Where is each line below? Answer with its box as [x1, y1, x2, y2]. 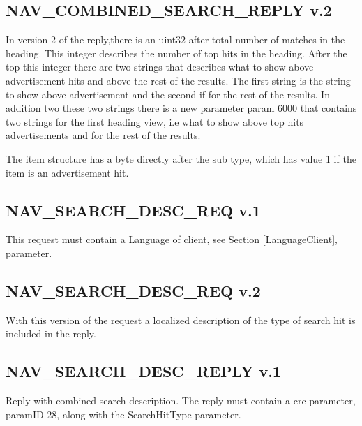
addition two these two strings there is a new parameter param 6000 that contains [6, 101, 357, 115]
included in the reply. [6, 326, 96, 341]
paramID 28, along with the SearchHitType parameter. [6, 406, 241, 421]
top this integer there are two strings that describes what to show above [6, 59, 314, 74]
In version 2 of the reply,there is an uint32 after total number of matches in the [6, 32, 345, 47]
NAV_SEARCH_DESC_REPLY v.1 [6, 360, 281, 382]
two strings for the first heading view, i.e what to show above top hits [6, 114, 304, 128]
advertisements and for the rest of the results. [6, 128, 201, 142]
